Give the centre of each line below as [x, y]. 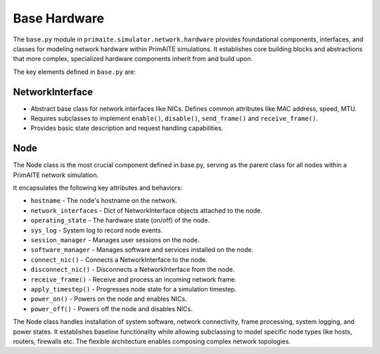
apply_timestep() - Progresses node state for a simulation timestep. [134, 289]
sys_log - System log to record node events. [97, 230]
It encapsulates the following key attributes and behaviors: [98, 188]
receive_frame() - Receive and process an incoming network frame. [134, 279]
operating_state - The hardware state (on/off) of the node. [120, 221]
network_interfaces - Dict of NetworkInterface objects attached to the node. [147, 210]
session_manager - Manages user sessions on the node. [115, 240]
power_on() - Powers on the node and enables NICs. [109, 299]
